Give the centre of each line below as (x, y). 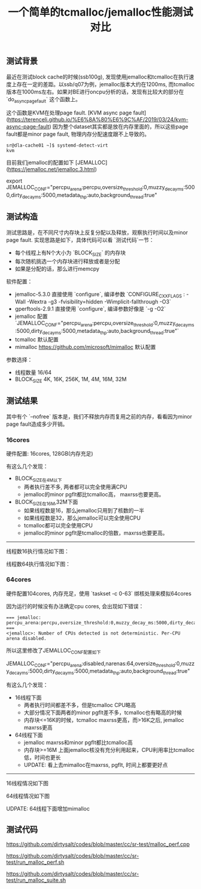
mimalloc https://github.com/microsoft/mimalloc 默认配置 (85, 347)
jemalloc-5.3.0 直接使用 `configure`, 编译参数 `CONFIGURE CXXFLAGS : (100, 295)
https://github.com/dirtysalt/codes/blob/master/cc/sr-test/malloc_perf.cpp (98, 844)
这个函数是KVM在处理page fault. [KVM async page (69, 113)
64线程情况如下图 (28, 796)
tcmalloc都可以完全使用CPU (58, 525)
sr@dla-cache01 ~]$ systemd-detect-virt (57, 145)
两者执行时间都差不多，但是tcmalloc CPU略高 (80, 705)
